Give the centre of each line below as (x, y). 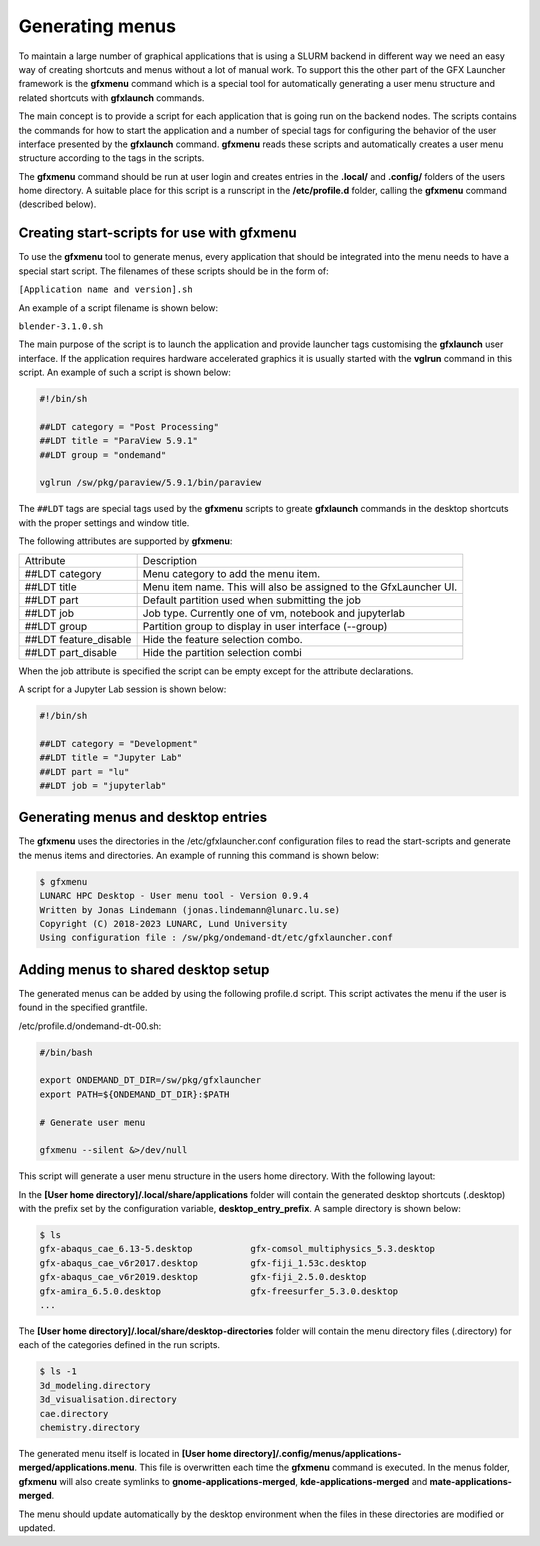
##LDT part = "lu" (84, 771)
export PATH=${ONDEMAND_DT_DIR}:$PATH (134, 1094)
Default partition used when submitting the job (252, 600)
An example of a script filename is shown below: (118, 307)
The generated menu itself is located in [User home (125, 1453)
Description (169, 560)
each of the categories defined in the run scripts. (119, 1345)
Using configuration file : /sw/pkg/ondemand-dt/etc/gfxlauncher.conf (216, 938)
